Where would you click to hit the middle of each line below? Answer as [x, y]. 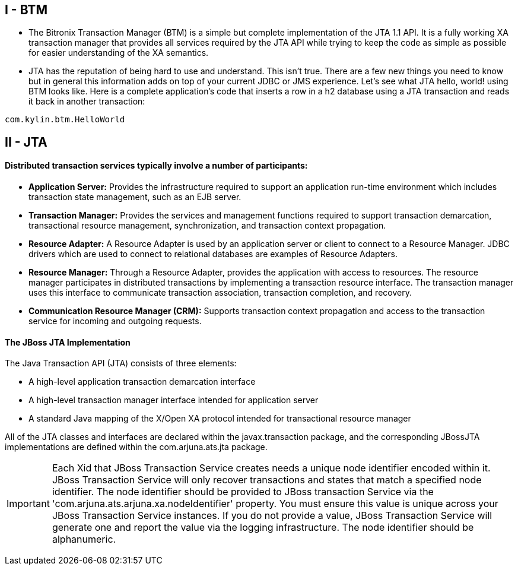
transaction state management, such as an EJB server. [135, 197]
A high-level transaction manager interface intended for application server [174, 400]
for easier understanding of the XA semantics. [119, 53]
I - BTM [26, 10]
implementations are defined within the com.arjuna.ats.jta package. [136, 447]
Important [28, 504]
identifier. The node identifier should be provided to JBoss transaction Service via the [243, 492]
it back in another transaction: [87, 102]
